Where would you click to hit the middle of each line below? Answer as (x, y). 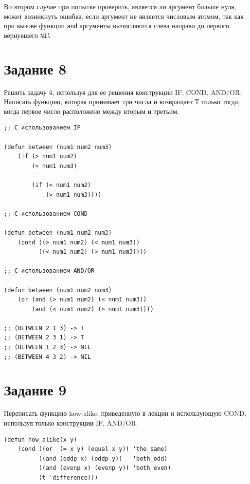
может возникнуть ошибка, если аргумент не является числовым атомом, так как (124, 16)
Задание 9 (35, 390)
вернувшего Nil (27, 35)
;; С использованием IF (42, 128)
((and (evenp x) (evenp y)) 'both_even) (105, 468)
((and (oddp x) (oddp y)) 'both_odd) (103, 458)
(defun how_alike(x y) (41, 439)
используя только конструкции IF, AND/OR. (71, 422)
